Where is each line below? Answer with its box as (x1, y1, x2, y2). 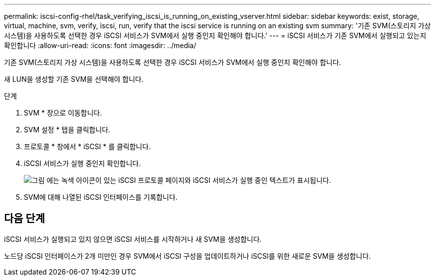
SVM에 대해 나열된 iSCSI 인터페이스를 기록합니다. (24, 193, 178, 201)
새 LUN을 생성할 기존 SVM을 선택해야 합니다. (4, 75, 144, 83)
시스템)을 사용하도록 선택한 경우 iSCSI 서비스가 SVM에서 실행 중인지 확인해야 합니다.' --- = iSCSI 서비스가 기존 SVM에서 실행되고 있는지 (4, 31, 427, 40)
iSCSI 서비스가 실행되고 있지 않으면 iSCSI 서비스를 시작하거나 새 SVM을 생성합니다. (4, 234, 262, 243)
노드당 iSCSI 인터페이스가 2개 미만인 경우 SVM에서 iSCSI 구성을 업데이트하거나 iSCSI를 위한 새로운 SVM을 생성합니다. (4, 251, 371, 260)
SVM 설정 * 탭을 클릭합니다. (24, 125, 111, 134)
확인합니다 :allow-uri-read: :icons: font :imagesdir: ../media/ (4, 41, 197, 50)
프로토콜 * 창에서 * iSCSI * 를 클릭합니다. (24, 142, 151, 151)
